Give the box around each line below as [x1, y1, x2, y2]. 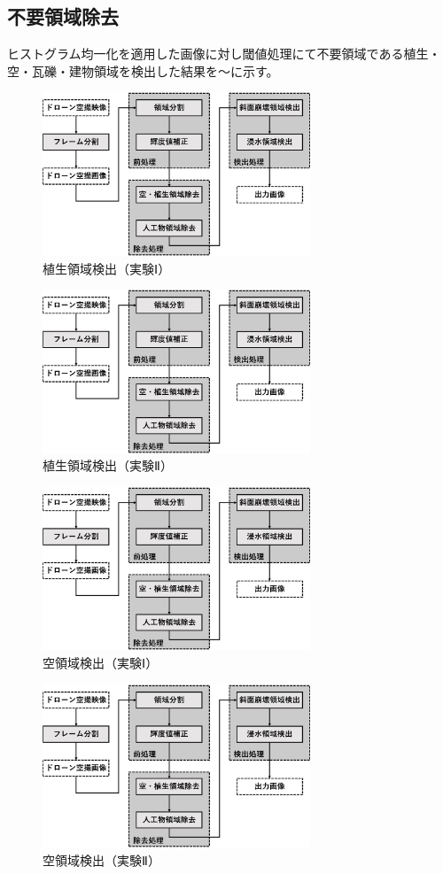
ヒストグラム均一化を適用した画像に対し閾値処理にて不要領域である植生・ [7, 44, 441, 63]
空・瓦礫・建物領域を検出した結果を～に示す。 [7, 61, 279, 80]
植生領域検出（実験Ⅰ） [43, 259, 171, 277]
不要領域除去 [7, 3, 119, 30]
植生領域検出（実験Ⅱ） [43, 456, 173, 475]
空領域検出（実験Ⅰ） [43, 653, 159, 671]
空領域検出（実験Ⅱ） [43, 850, 160, 869]
